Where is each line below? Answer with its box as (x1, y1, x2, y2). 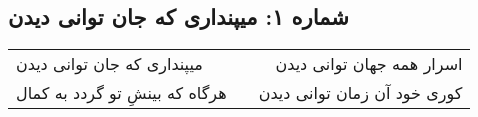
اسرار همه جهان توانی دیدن (275, 52, 463, 76)
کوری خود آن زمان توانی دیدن (258, 81, 463, 105)
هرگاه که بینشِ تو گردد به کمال (16, 81, 227, 105)
